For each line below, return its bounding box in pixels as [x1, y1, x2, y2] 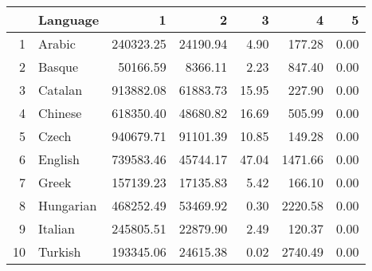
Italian [38, 219, 75, 238]
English [38, 150, 80, 168]
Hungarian [38, 196, 97, 214]
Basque [38, 57, 79, 76]
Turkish [38, 242, 81, 261]
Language [38, 10, 100, 29]
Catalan [38, 81, 83, 99]
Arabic [38, 34, 76, 53]
